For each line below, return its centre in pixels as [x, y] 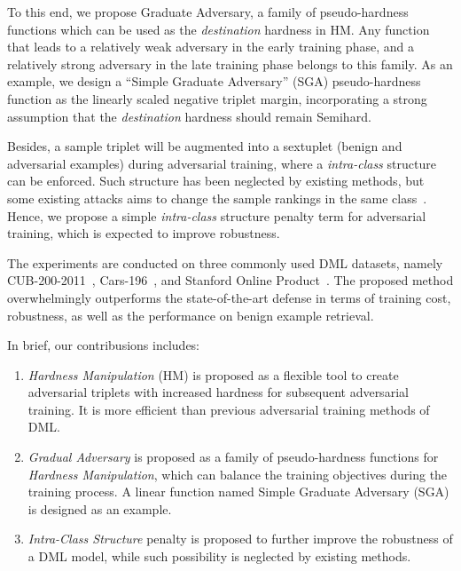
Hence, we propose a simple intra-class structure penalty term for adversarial [217, 215]
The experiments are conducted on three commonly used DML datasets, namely [225, 262]
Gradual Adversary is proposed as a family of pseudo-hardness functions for [233, 457]
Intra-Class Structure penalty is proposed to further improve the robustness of [240, 539]
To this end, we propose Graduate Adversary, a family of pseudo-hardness [208, 12]
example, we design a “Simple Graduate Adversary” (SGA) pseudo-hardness [214, 81]
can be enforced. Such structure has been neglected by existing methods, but [216, 181]
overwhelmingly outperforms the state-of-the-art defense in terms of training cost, [229, 297]
